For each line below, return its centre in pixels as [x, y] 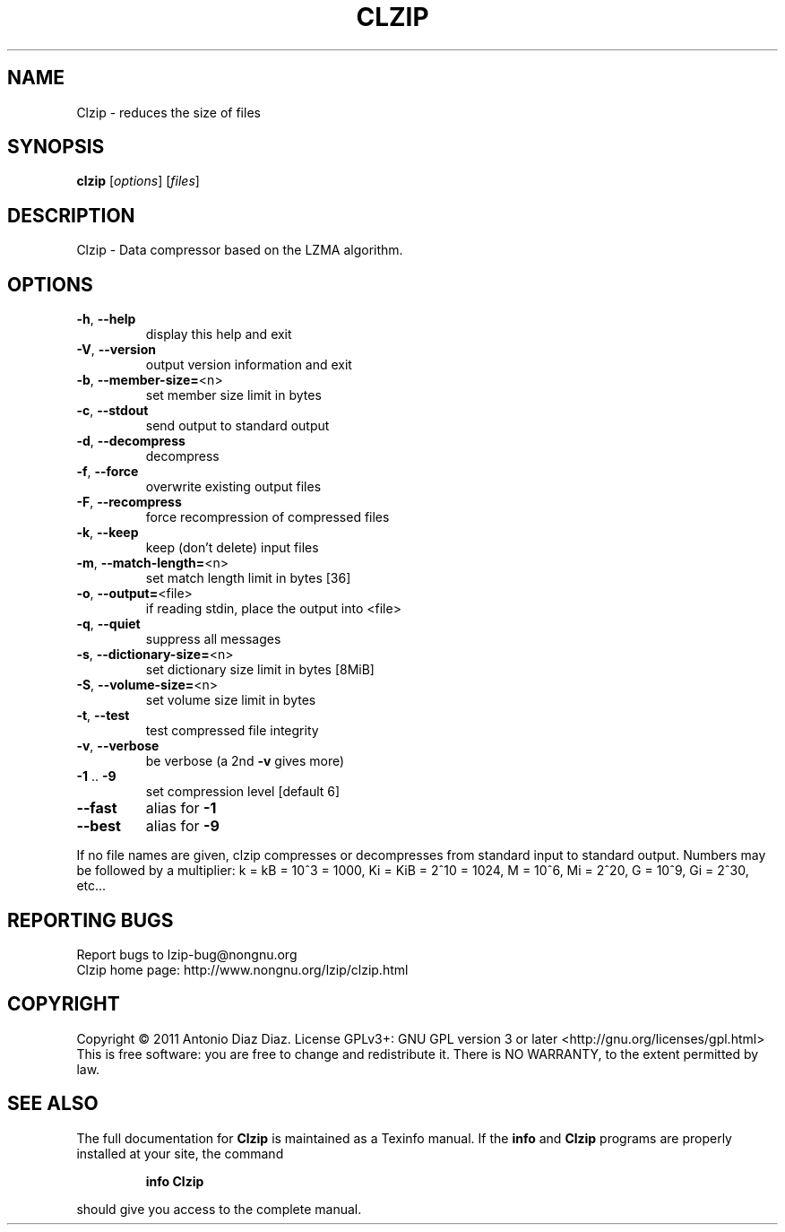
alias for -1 [181, 808]
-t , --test [103, 716]
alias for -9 [182, 826]
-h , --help [106, 319]
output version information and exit [249, 365]
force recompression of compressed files [267, 517]
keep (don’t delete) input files [232, 548]
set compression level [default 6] [243, 792]
